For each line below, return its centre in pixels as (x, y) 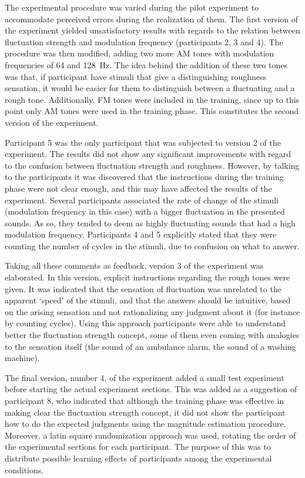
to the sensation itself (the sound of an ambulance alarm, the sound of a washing (150, 346)
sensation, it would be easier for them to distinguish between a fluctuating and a (150, 88)
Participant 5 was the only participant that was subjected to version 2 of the (143, 142)
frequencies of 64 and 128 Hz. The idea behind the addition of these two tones (146, 64)
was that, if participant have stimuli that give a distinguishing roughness (136, 76)
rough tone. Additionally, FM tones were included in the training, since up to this (152, 99)
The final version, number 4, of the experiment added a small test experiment (145, 377)
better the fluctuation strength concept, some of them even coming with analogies (152, 335)
